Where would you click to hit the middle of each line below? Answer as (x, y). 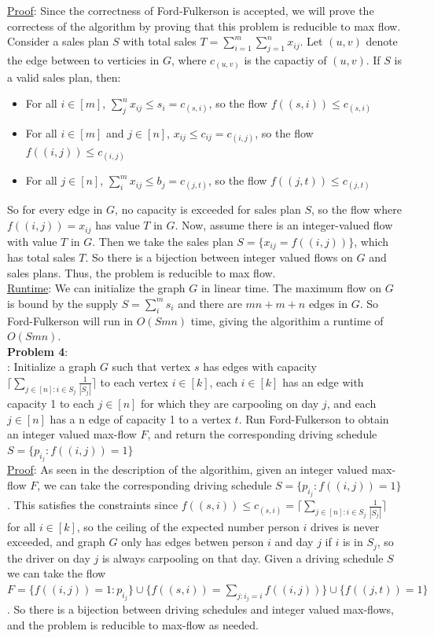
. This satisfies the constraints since (93, 505)
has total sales (41, 257)
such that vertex (151, 367)
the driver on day (49, 557)
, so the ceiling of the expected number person (188, 526)
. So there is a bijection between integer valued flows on (219, 257)
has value (118, 225)
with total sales (160, 41)
